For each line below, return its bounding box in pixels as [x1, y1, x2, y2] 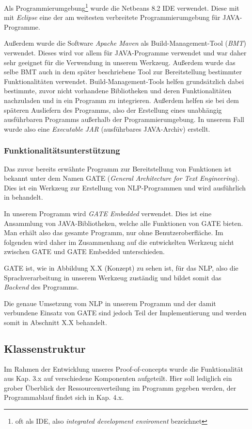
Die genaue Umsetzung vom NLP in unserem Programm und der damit [4, 298, 216, 308]
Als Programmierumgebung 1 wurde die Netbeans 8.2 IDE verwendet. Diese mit [4, 1, 239, 13]
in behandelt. [4, 192, 43, 202]
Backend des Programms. [4, 282, 79, 292]
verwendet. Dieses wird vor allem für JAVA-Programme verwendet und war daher [4, 48, 247, 58]
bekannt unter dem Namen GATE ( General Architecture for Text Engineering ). [4, 173, 240, 183]
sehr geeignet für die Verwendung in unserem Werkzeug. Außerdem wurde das [4, 57, 236, 67]
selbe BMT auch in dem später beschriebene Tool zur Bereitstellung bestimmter [4, 67, 242, 77]
